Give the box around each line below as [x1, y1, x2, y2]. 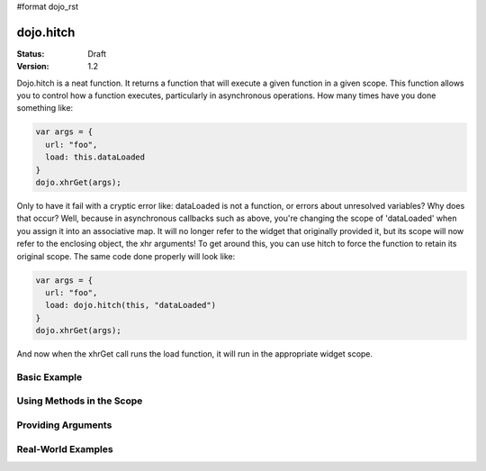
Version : [16, 61, 49, 72]
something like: [16, 103, 74, 113]
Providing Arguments [16, 419, 112, 431]
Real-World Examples [16, 442, 113, 455]
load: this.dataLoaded [45, 152, 146, 162]
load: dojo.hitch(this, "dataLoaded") [45, 300, 216, 311]
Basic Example [16, 370, 83, 383]
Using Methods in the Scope [16, 394, 143, 407]
